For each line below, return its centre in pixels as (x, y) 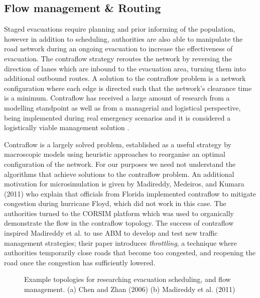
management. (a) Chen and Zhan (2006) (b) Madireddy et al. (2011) (130, 289)
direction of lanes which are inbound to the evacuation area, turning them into (125, 68)
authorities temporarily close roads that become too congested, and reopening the (130, 253)
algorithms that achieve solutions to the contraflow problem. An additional (119, 174)
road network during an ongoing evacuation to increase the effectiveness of (118, 48)
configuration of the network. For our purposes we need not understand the (120, 164)
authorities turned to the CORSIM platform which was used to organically (119, 213)
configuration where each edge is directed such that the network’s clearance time (128, 88)
